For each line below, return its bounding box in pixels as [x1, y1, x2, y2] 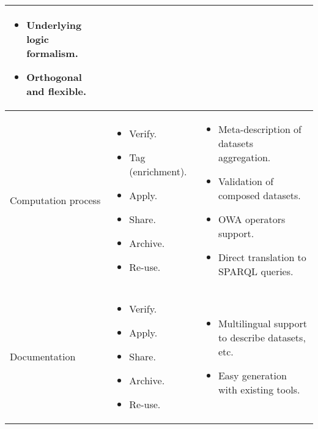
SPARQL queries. [218, 264, 294, 278]
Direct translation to [218, 250, 306, 264]
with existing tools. [218, 382, 300, 397]
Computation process [10, 193, 101, 207]
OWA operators [218, 212, 286, 226]
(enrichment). [129, 164, 187, 178]
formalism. [26, 46, 78, 60]
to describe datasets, [218, 330, 306, 344]
